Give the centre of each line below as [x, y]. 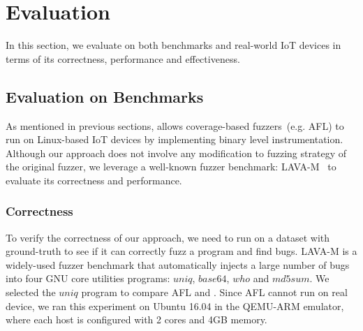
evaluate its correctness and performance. [94, 180]
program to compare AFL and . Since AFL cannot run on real [214, 292]
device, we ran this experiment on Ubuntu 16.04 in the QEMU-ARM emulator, [175, 306]
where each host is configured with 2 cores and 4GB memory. [136, 319]
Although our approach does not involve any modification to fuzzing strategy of [176, 153]
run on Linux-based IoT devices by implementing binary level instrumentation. [175, 139]
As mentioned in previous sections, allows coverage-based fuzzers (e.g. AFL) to [175, 125]
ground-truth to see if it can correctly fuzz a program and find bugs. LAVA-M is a [181, 251]
